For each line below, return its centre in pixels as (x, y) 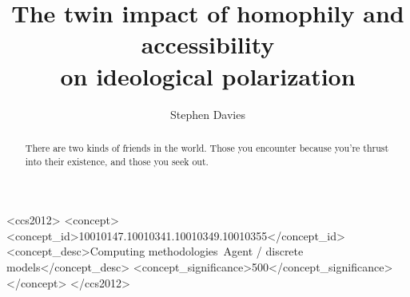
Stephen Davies (208, 114)
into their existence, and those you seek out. (117, 161)
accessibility (208, 44)
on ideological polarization (208, 75)
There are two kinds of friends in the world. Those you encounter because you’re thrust (207, 147)
